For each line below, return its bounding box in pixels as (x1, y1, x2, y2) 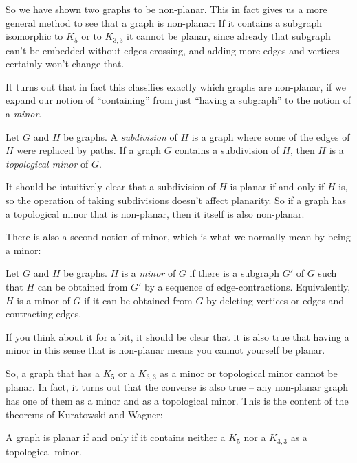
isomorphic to (6, 29, 63, 43)
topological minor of (6, 156, 89, 170)
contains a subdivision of (175, 143, 279, 157)
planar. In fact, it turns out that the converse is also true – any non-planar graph (6, 380, 348, 394)
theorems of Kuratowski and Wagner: (6, 407, 163, 421)
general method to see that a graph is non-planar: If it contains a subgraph (6, 15, 323, 30)
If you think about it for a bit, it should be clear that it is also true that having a (6, 329, 349, 343)
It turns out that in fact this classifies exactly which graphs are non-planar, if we (6, 79, 346, 93)
